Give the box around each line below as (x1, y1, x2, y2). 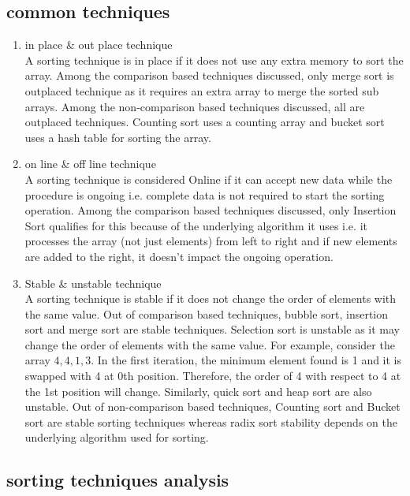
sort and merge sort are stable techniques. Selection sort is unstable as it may (24, 321, 400, 338)
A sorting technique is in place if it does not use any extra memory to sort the (24, 51, 404, 68)
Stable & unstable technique (24, 274, 162, 291)
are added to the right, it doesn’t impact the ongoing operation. (24, 248, 334, 264)
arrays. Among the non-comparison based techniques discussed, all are (24, 98, 365, 114)
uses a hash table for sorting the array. (24, 129, 211, 145)
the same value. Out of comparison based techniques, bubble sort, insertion (24, 305, 389, 322)
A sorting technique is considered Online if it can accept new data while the (24, 170, 393, 187)
